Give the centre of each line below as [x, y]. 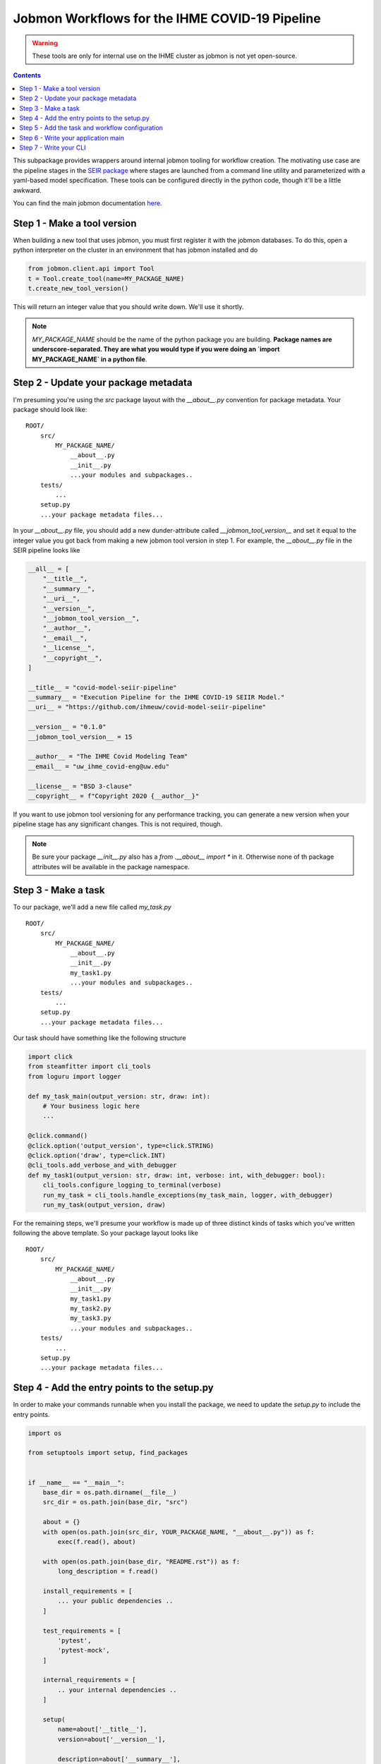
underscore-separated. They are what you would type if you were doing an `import [156, 349]
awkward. [27, 190]
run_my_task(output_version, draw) [104, 1204]
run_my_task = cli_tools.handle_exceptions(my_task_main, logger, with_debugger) [188, 1195]
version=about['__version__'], [111, 1739]
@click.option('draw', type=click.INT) [97, 1155]
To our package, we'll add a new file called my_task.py [92, 907]
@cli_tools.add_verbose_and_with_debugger [102, 1165]
